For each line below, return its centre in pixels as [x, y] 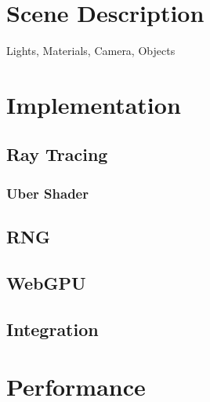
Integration [52, 329]
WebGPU [46, 282]
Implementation [94, 104]
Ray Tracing [57, 154]
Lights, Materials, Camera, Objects [91, 51]
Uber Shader [47, 193]
